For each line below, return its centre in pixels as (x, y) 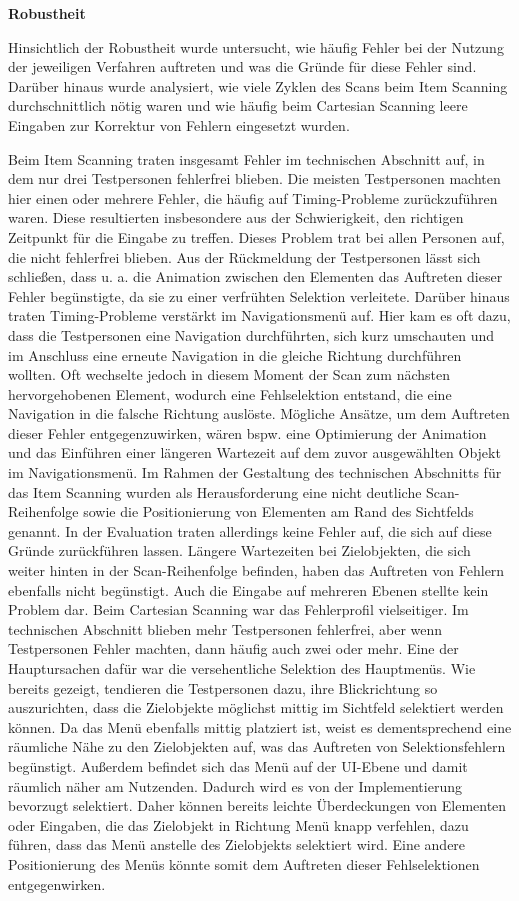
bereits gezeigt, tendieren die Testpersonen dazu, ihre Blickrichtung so (223, 687)
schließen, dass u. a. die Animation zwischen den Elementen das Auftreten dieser (255, 276)
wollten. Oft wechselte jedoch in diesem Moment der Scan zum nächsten (229, 374)
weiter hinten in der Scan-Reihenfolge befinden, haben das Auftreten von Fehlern (256, 570)
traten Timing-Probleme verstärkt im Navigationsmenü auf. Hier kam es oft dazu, (259, 315)
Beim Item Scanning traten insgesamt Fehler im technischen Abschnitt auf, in (246, 158)
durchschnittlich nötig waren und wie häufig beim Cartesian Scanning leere (238, 105)
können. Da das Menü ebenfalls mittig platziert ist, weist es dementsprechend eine (260, 726)
